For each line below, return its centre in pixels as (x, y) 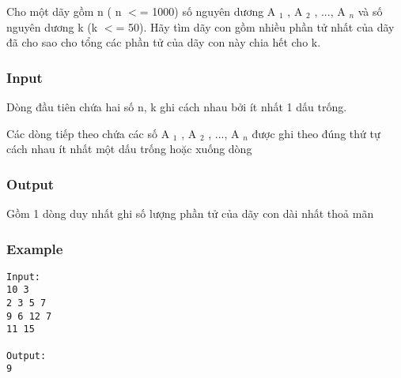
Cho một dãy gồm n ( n (64, 11)
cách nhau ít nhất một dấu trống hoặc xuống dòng (129, 149)
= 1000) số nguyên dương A (208, 11)
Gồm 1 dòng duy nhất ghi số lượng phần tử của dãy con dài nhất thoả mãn (190, 213)
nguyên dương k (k (52, 26)
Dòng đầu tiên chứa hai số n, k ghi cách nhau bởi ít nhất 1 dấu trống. (177, 107)
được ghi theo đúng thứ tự (316, 133)
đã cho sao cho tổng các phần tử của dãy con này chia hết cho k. (164, 42)
